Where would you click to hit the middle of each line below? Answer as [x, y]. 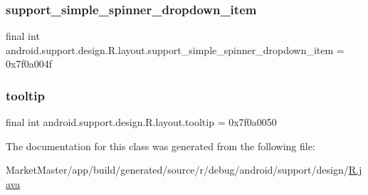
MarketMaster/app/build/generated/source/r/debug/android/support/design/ [177, 170]
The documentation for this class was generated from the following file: [161, 146]
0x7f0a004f [29, 64]
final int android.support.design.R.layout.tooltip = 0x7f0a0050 [141, 122]
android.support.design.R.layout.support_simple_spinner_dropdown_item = [175, 49]
